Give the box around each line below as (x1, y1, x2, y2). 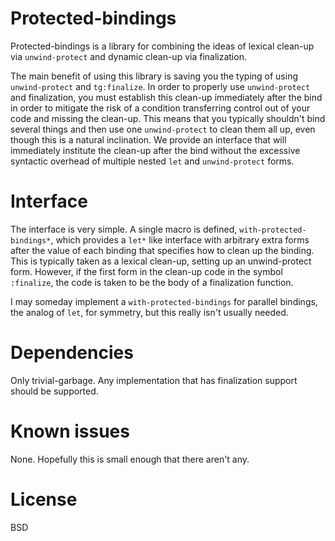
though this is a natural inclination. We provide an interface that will (10, 133, 287, 146)
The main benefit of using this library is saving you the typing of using (10, 70, 299, 82)
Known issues (10, 420, 130, 442)
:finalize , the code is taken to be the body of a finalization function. (10, 276, 294, 288)
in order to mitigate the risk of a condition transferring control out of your (10, 102, 311, 114)
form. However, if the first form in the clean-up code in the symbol (10, 265, 283, 277)
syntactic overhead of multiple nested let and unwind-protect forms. (10, 155, 295, 167)
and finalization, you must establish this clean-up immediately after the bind (10, 91, 323, 103)
